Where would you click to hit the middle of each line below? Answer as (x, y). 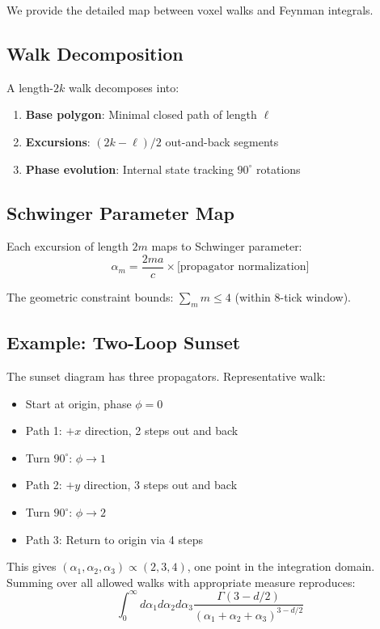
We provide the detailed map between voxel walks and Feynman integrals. (190, 10)
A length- (30, 87)
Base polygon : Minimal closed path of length (141, 114)
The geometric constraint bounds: (90, 297)
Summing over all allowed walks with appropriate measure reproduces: (181, 582)
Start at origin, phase (78, 403)
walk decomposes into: (124, 87)
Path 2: (44, 485)
